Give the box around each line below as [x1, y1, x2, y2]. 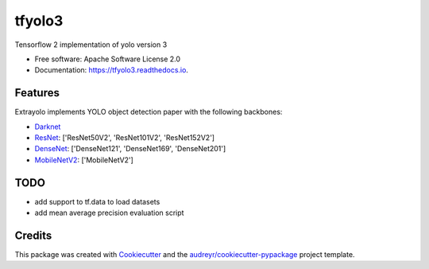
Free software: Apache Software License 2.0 [34, 54, 181, 64]
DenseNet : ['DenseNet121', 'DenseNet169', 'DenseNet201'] [34, 144, 226, 154]
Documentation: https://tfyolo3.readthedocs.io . [34, 65, 188, 75]
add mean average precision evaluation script [34, 208, 184, 218]
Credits [14, 228, 52, 242]
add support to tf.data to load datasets [34, 197, 160, 206]
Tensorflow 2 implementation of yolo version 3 [14, 40, 168, 49]
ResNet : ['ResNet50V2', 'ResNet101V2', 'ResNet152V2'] [34, 133, 214, 142]
